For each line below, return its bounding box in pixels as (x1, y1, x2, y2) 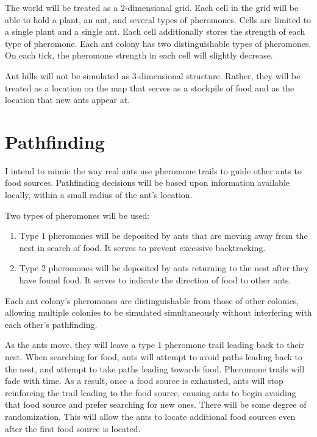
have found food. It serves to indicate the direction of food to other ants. (19, 274, 291, 286)
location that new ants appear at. (5, 93, 130, 106)
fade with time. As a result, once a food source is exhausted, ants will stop (5, 374, 283, 387)
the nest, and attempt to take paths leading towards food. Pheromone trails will (5, 362, 305, 375)
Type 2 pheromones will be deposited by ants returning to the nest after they (19, 261, 309, 274)
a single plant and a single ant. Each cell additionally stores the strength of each (5, 25, 305, 38)
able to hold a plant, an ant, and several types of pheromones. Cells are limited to (5, 13, 312, 26)
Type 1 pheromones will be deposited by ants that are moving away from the (19, 229, 308, 242)
